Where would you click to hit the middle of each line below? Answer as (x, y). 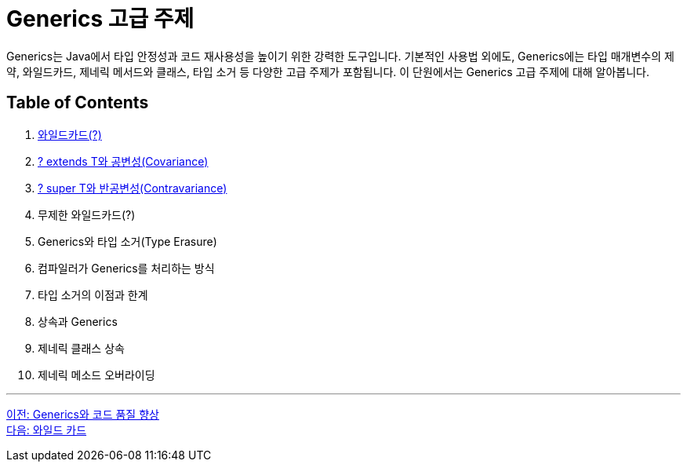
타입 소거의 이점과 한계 (93, 294)
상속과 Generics (78, 321)
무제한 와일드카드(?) (87, 214)
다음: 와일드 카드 (47, 430)
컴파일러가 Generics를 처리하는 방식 (126, 268)
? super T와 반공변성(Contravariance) (133, 188)
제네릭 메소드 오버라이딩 (96, 375)
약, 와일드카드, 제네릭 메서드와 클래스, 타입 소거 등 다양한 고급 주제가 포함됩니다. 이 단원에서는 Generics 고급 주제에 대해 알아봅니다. (328, 71)
